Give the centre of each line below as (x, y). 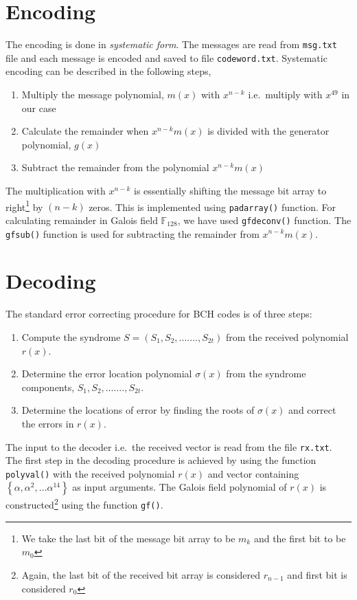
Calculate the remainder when (85, 131)
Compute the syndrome (71, 336)
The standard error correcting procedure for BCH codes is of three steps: (159, 314)
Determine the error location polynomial (107, 374)
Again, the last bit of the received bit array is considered (141, 574)
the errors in (48, 423)
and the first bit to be (300, 538)
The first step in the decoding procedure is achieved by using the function (161, 460)
